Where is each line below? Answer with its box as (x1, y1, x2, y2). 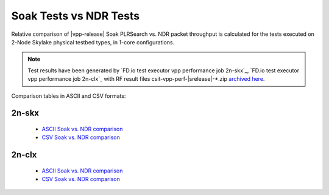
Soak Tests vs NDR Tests (11, 9, 140, 22)
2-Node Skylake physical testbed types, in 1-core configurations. (11, 38, 175, 46)
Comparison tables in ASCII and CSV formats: (11, 92, 126, 100)
